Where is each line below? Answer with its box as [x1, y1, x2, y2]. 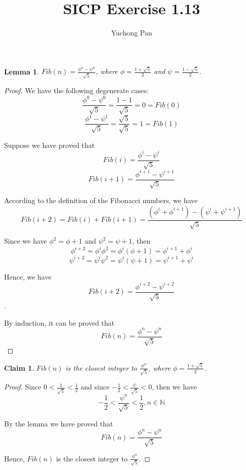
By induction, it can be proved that [4, 317, 115, 328]
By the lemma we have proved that [4, 418, 113, 429]
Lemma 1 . [4, 66, 39, 76]
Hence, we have [4, 271, 52, 282]
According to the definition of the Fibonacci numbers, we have [4, 195, 198, 206]
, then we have [152, 381, 197, 392]
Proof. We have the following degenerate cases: [4, 85, 149, 96]
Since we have [4, 236, 47, 246]
